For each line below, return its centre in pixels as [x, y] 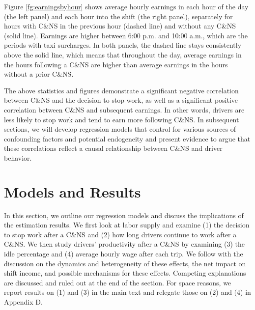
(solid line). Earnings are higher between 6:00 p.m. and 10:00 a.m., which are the [126, 35]
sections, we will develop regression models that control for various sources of [120, 129]
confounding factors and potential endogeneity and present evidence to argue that [127, 138]
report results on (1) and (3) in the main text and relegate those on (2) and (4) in [127, 292]
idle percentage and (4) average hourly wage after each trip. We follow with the [124, 254]
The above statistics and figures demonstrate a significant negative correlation [121, 90]
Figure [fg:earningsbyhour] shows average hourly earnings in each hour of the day [126, 6]
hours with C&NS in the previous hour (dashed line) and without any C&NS [120, 26]
